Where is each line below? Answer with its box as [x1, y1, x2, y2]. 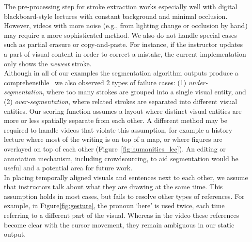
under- [188, 77, 208, 87]
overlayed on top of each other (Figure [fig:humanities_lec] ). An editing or [4, 143, 226, 153]
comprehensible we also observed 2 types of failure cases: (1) [4, 77, 187, 87]
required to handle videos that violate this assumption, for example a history [4, 124, 233, 135]
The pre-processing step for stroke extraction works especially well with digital [4, 1, 237, 11]
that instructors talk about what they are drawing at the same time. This [4, 181, 223, 192]
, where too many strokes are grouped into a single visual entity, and [42, 87, 246, 97]
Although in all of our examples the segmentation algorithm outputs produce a [4, 68, 238, 78]
